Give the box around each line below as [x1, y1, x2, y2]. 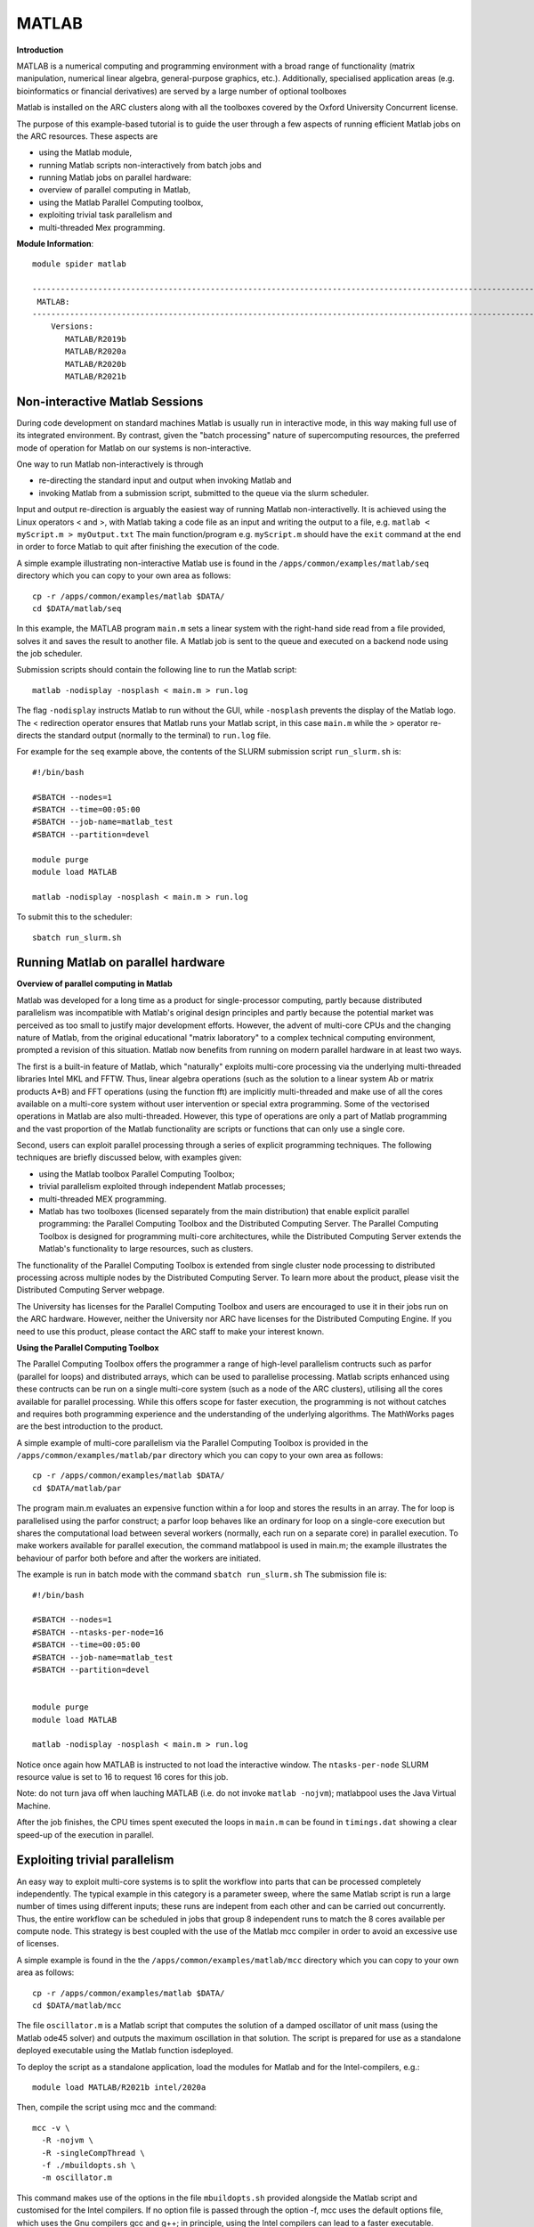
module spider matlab [32, 259, 126, 269]
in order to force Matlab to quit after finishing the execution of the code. [16, 542, 279, 552]
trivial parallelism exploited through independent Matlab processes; [38, 1181, 287, 1192]
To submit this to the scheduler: [16, 911, 133, 922]
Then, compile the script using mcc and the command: [16, 2102, 217, 2113]
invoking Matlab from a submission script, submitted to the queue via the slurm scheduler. [38, 487, 369, 498]
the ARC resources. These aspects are [16, 130, 158, 142]
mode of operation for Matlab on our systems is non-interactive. [16, 442, 252, 453]
